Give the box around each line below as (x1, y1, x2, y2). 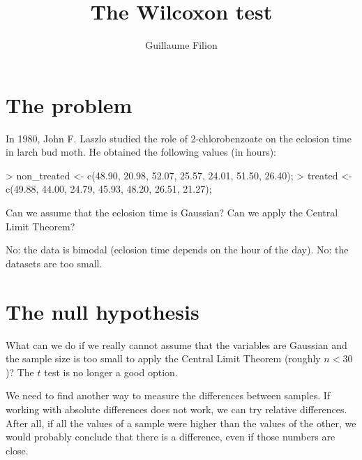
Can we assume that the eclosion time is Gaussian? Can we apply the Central (6, 205, 338, 220)
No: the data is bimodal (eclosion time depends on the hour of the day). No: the (6, 242, 349, 257)
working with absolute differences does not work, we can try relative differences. (6, 401, 347, 416)
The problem (6, 90, 133, 119)
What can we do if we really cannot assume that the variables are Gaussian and (6, 337, 347, 352)
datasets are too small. (6, 255, 103, 270)
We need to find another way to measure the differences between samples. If (6, 388, 331, 403)
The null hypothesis (6, 297, 199, 325)
